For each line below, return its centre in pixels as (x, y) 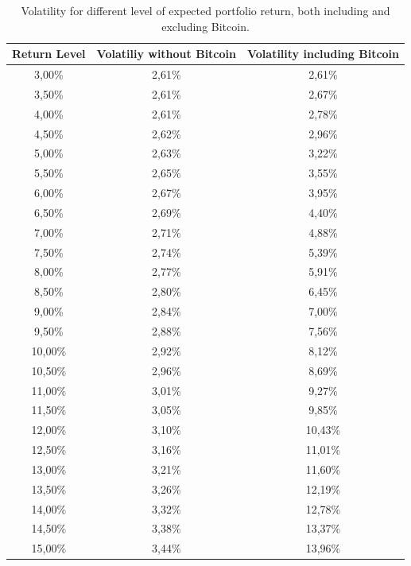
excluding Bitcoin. (205, 26)
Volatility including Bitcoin (323, 54)
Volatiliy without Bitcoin (166, 54)
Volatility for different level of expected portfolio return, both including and (205, 10)
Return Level (49, 54)
